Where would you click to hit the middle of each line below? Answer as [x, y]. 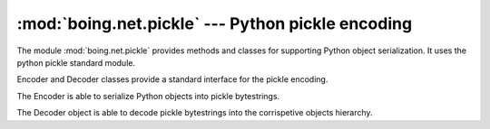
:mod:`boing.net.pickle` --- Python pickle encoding [215, 23]
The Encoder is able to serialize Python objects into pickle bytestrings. [148, 96]
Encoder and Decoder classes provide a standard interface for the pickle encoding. [172, 79]
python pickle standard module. [76, 62]
